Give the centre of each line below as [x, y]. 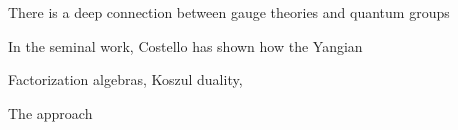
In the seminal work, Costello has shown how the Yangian [185, 45]
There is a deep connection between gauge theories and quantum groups [229, 12]
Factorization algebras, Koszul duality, [125, 79]
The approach [50, 112]
